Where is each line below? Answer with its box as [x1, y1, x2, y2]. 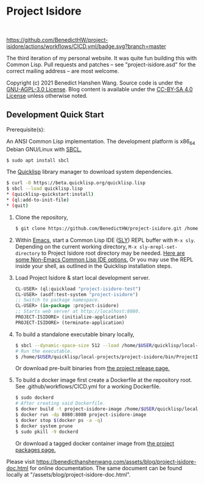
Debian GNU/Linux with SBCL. [6, 145, 82, 153]
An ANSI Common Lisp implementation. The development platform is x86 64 [6, 137, 195, 147]
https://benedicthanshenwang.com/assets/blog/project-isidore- [36, 458, 197, 465]
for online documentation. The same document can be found [29, 464, 183, 472]
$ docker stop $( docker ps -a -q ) [15, 417, 103, 423]
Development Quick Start [6, 109, 105, 120]
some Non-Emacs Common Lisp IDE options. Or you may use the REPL [15, 255, 194, 263]
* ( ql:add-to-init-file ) [6, 197, 69, 203]
